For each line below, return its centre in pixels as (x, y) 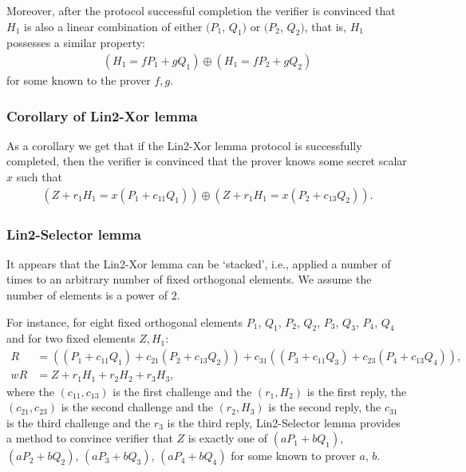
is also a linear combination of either (113, 26)
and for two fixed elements (71, 338)
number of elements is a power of (87, 295)
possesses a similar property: (76, 43)
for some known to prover (293, 456)
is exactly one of (228, 438)
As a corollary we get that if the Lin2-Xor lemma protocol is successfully (184, 145)
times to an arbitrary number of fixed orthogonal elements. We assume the (189, 279)
